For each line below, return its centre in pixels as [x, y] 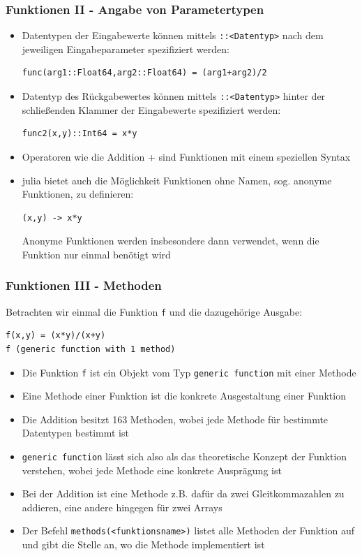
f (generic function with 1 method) [91, 349]
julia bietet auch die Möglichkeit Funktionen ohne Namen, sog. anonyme [177, 180]
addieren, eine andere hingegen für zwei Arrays [122, 507]
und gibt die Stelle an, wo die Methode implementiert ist [143, 544]
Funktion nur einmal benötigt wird [96, 254]
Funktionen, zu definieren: [78, 194]
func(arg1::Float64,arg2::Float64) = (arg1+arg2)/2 [144, 73]
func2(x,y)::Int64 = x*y [80, 134]
